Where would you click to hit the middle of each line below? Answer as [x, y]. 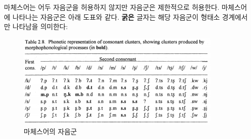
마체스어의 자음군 [50, 131]
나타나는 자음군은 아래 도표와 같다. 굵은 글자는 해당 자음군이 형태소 [116, 17]
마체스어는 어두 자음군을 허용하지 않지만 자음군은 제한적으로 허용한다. [112, 7]
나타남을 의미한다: [40, 26]
